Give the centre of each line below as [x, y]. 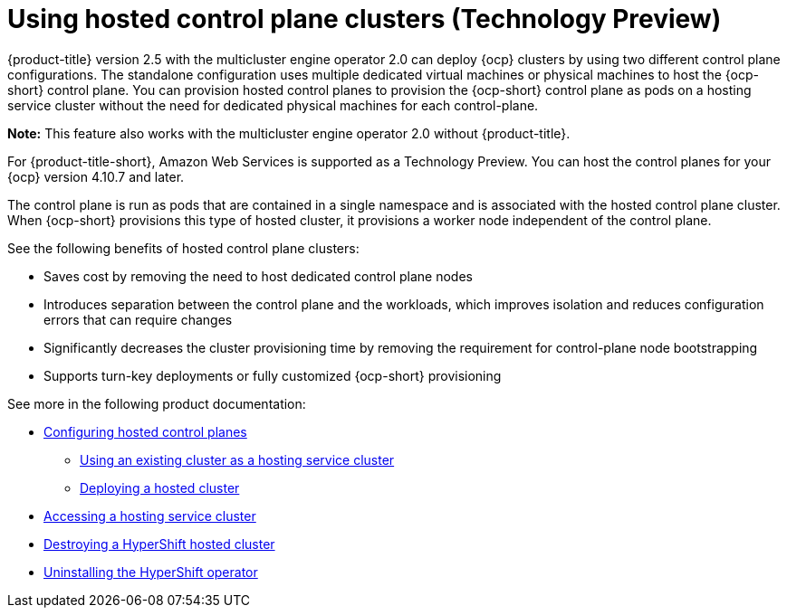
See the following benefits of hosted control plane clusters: [183, 248]
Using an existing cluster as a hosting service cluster [237, 459]
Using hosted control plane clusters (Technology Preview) [365, 19]
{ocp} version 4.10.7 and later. [96, 176]
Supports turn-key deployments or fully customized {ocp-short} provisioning [273, 375]
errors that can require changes [138, 319]
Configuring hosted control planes [145, 431]
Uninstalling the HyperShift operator [151, 572]
